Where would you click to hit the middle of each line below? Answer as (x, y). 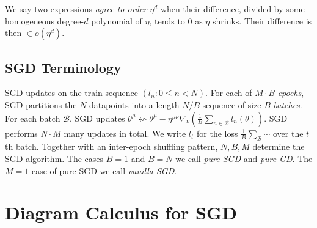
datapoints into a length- (136, 104)
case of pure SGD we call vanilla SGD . (104, 170)
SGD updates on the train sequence (71, 93)
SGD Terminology (63, 67)
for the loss (217, 133)
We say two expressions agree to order (76, 9)
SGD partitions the (41, 104)
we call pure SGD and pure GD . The (244, 158)
